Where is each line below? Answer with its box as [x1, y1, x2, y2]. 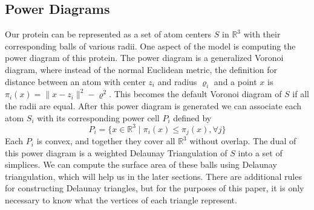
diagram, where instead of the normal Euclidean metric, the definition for [5, 63, 278, 75]
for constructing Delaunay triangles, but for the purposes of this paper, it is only [5, 182, 304, 194]
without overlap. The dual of [189, 135, 296, 147]
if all [292, 87, 309, 100]
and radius [157, 75, 197, 87]
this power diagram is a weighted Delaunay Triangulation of [5, 146, 227, 159]
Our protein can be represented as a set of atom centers [5, 28, 212, 40]
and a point [214, 75, 257, 87]
